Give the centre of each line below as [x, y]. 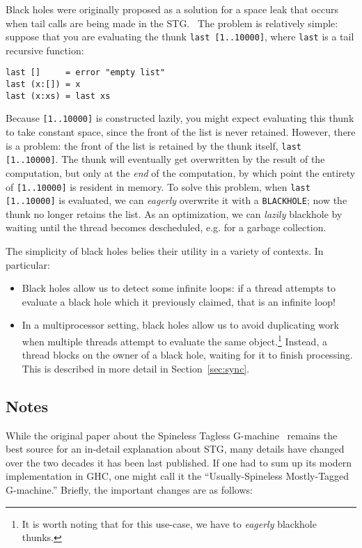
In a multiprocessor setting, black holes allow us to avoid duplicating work [180, 325]
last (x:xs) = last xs [58, 96]
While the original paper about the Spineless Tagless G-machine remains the [172, 435]
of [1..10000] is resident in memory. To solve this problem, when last [158, 186]
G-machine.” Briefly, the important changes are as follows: [129, 490]
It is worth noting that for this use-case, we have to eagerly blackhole [169, 523]
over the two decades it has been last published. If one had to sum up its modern [179, 462]
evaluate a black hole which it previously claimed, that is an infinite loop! [179, 301]
